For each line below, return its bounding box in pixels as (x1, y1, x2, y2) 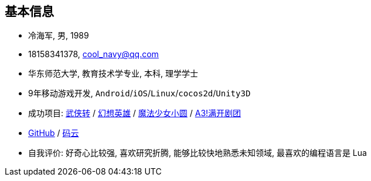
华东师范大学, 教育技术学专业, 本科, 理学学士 (28, 68, 198, 79)
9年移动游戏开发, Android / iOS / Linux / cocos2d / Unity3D (28, 88, 251, 99)
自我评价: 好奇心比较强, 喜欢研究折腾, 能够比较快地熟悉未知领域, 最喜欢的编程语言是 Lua (28, 148, 367, 158)
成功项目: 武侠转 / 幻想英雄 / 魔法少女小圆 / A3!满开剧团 (28, 108, 241, 119)
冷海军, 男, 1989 (28, 30, 89, 41)
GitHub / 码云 (28, 128, 79, 138)
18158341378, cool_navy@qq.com (28, 49, 159, 60)
